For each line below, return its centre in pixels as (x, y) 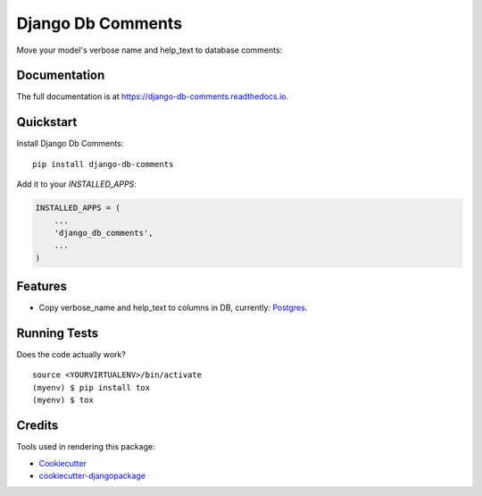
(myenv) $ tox (63, 400)
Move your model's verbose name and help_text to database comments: (150, 50)
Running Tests (57, 333)
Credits (37, 426)
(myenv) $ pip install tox (91, 387)
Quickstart (47, 122)
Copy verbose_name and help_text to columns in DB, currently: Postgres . (173, 307)
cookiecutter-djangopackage (92, 475)
